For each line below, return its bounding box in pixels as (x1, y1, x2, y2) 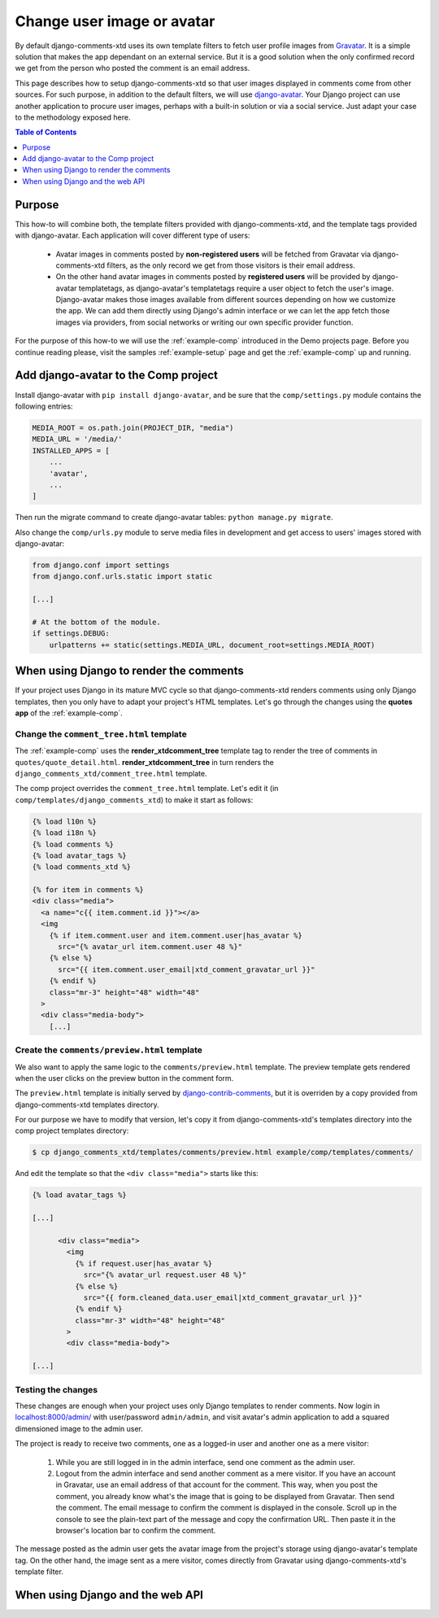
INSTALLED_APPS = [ (32, 446, 110, 455)
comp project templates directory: (15, 1126, 129, 1135)
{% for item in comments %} (32, 886, 144, 894)
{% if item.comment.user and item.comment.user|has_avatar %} (49, 930, 302, 940)
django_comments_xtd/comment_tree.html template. (15, 768, 207, 778)
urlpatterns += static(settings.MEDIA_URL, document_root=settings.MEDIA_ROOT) (49, 640, 376, 649)
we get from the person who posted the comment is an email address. (15, 63, 250, 73)
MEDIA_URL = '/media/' (32, 435, 123, 444)
